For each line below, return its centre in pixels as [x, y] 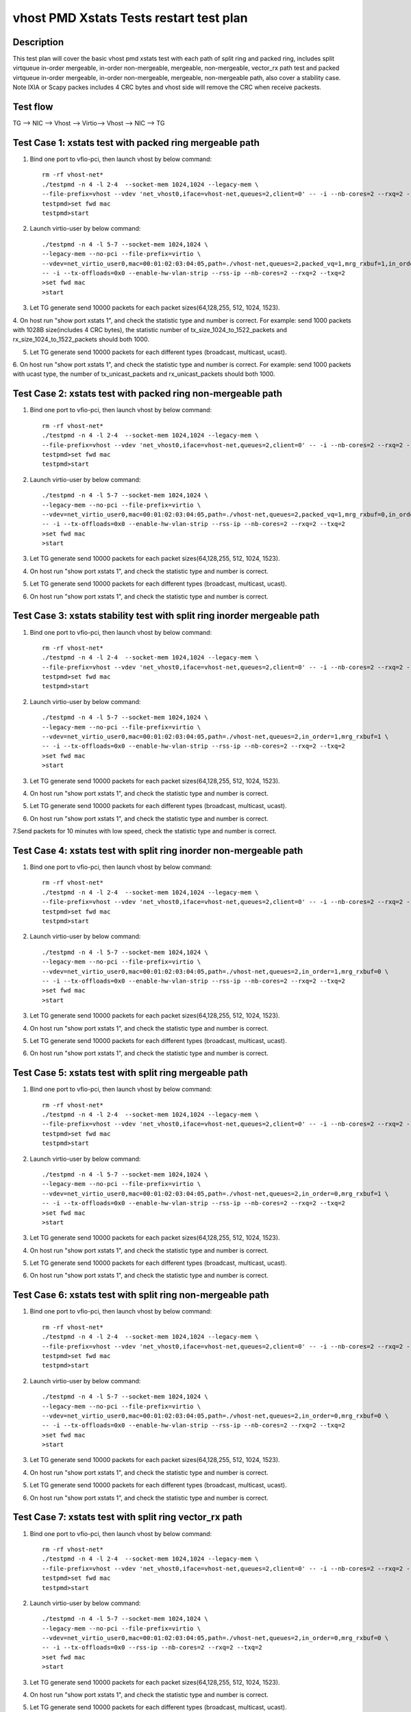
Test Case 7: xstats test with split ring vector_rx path [127, 1517]
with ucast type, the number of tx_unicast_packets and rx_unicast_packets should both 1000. [144, 374]
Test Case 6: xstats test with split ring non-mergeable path [141, 1295]
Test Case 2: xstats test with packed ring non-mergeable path [148, 394]
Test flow [33, 107]
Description [38, 42]
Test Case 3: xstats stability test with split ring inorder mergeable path [166, 616]
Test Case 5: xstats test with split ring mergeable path [130, 1073]
